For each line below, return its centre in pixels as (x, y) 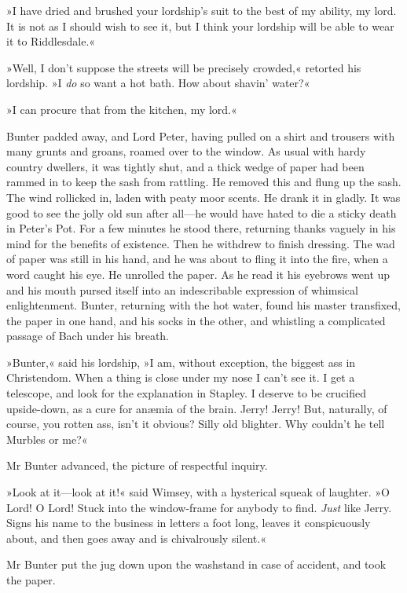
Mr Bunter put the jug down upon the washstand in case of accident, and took (196, 564)
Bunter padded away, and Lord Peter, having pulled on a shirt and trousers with (201, 135)
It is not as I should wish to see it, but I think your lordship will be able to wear (200, 26)
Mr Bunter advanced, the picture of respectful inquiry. (137, 465)
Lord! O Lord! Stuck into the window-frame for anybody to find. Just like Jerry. (199, 507)
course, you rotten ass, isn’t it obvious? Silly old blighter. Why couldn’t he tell (196, 424)
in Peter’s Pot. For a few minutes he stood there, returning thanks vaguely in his (201, 228)
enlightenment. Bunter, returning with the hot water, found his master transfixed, (203, 305)
